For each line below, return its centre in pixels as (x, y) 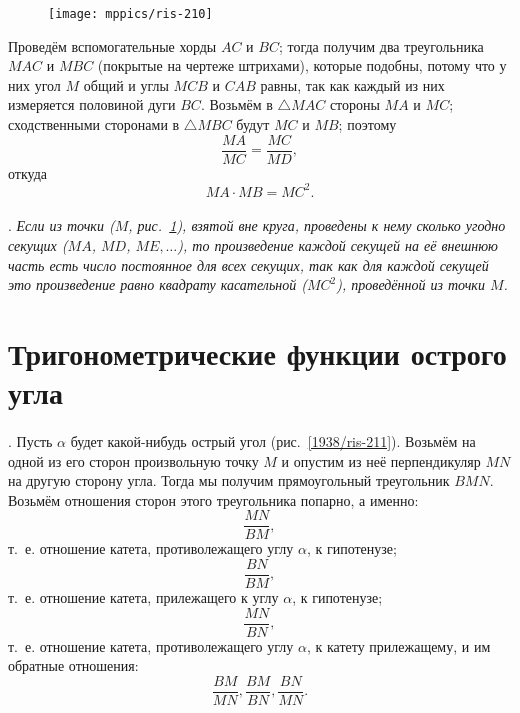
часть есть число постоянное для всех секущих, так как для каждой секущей (248, 264)
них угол (34, 84)
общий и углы (126, 84)
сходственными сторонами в (94, 124)
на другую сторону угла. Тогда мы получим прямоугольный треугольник (229, 480)
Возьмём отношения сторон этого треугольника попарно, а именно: (213, 499)
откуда (27, 172)
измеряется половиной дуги (92, 104)
